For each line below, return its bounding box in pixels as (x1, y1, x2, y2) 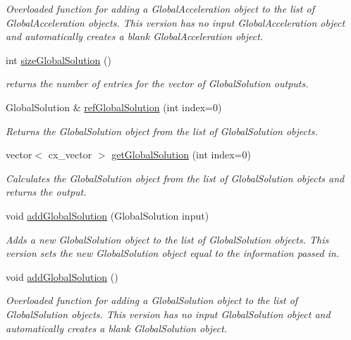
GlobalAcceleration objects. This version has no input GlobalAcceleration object (6, 15, 345, 30)
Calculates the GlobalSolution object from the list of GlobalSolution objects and (6, 170, 345, 185)
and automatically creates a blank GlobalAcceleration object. (6, 29, 264, 44)
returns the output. (6, 184, 87, 199)
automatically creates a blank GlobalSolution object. (6, 320, 228, 335)
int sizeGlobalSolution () (6, 52, 111, 67)
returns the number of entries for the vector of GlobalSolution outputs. (6, 76, 309, 91)
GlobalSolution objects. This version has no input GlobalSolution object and (6, 306, 331, 321)
